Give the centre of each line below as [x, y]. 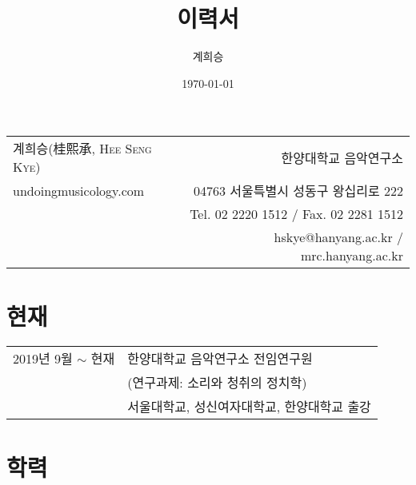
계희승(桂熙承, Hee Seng [82, 149]
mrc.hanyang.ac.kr [352, 256]
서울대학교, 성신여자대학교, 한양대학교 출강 [249, 407]
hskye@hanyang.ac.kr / [338, 237]
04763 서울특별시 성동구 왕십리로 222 [298, 191]
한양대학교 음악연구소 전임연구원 [220, 359]
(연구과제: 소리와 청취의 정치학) [217, 383]
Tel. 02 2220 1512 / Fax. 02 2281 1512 [296, 214]
